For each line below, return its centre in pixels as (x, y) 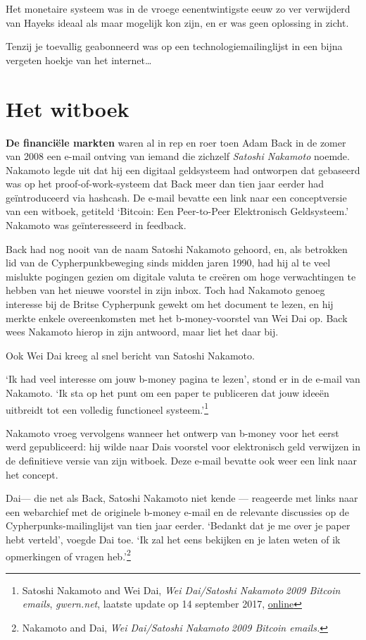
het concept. (32, 474)
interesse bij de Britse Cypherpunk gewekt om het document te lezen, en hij (170, 304)
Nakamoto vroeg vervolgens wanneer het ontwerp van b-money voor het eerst (172, 432)
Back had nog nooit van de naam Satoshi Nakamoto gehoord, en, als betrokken (177, 248)
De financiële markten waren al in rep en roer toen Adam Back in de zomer (176, 142)
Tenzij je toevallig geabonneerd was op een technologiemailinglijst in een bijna (174, 46)
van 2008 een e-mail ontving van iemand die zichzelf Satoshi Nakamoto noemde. (178, 156)
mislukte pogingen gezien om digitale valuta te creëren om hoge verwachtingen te (181, 276)
